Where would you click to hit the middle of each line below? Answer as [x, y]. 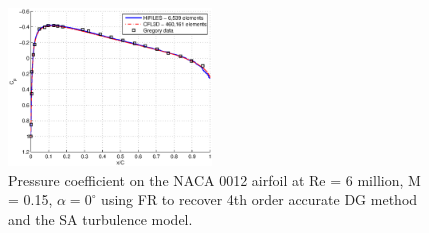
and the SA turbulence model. [100, 218]
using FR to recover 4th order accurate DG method [259, 199]
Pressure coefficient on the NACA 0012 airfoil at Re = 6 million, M [214, 179]
